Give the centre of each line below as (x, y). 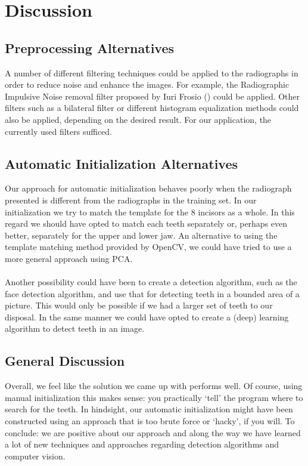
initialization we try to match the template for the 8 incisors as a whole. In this (150, 212)
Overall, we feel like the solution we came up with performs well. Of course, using (154, 386)
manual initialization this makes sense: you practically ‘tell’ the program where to (154, 397)
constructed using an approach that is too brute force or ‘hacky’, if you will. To (150, 421)
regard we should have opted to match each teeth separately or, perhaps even (146, 223)
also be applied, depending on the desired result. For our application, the (138, 119)
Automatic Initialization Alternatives (122, 163)
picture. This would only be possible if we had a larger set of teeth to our (139, 305)
